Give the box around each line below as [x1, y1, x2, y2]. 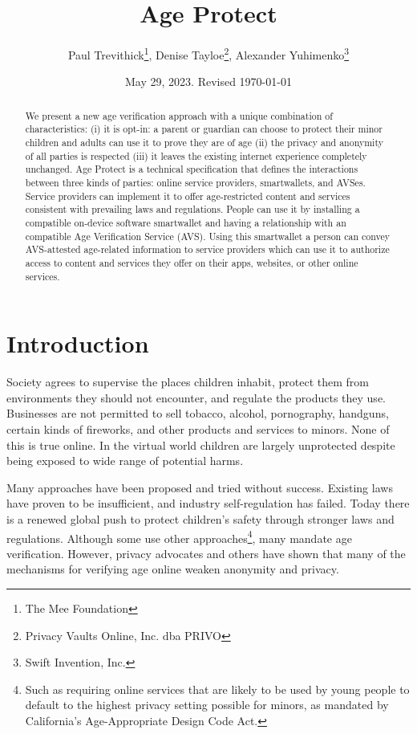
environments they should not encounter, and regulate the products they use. [6, 389, 386, 406]
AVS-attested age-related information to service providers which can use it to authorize [25, 243, 390, 256]
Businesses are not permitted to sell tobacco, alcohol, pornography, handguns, [6, 405, 389, 422]
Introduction [6, 327, 149, 360]
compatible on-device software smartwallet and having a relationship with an [25, 216, 346, 230]
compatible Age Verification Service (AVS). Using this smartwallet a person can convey [25, 229, 390, 243]
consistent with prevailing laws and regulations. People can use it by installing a [25, 202, 360, 216]
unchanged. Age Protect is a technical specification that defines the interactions [25, 162, 358, 176]
